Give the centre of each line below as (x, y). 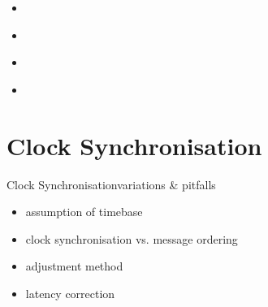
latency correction (70, 293)
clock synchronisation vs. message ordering (132, 238)
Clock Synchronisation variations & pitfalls (111, 184)
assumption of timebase (84, 212)
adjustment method (74, 266)
